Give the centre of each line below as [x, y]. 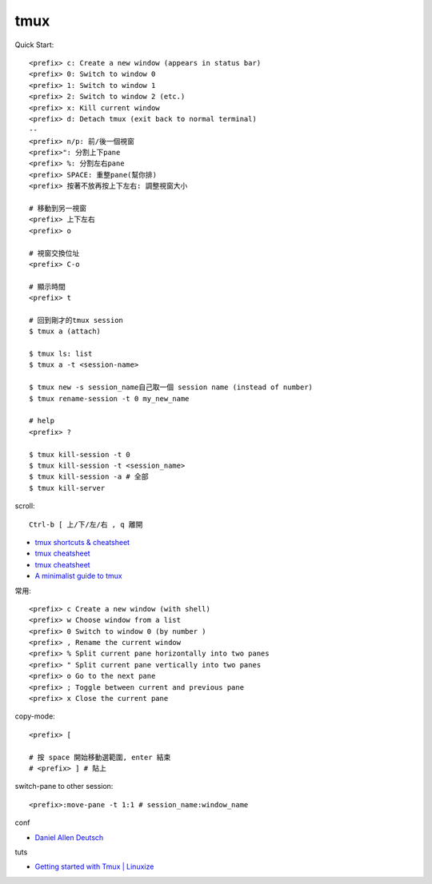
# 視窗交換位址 [54, 253]
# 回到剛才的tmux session [76, 320]
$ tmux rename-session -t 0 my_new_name [109, 398]
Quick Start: [34, 45]
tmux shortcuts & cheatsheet [82, 542]
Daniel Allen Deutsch [69, 837]
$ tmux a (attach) [65, 331]
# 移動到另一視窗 [58, 209]
